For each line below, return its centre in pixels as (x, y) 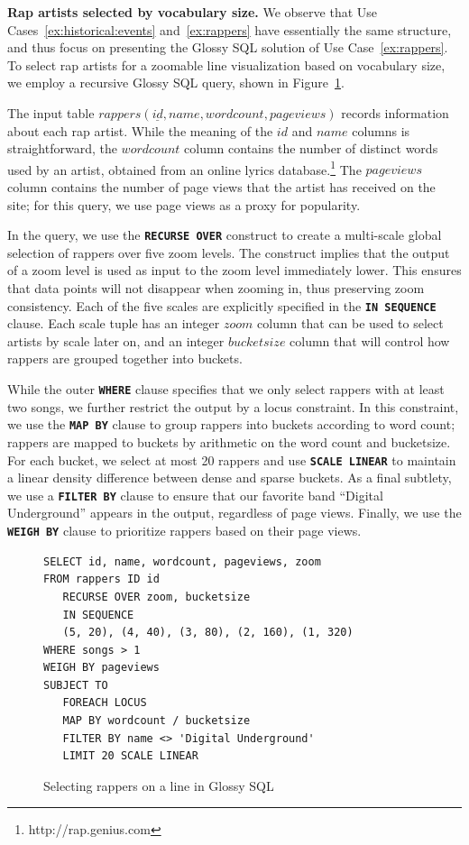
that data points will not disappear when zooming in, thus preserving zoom (216, 288)
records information (395, 112)
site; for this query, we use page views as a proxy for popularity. (184, 204)
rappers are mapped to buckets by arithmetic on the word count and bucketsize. (229, 441)
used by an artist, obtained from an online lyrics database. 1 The (184, 168)
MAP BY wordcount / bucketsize (156, 721)
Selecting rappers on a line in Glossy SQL (159, 785)
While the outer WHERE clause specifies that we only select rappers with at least (226, 389)
